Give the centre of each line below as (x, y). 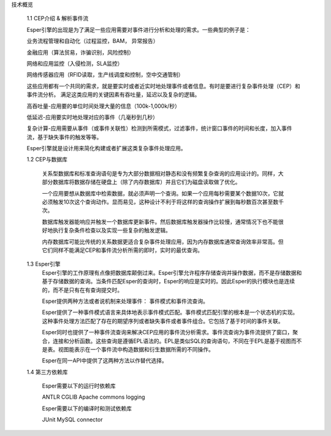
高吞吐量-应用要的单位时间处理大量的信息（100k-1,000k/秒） (103, 106)
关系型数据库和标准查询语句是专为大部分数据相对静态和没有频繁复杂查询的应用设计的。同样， (160, 173)
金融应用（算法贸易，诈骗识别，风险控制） (80, 52)
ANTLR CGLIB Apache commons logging (93, 397)
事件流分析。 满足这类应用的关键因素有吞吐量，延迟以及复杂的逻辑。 (113, 94)
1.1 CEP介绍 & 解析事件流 (58, 18)
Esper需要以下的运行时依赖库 (79, 386)
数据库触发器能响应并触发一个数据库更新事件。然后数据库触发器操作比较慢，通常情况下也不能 (160, 221)
